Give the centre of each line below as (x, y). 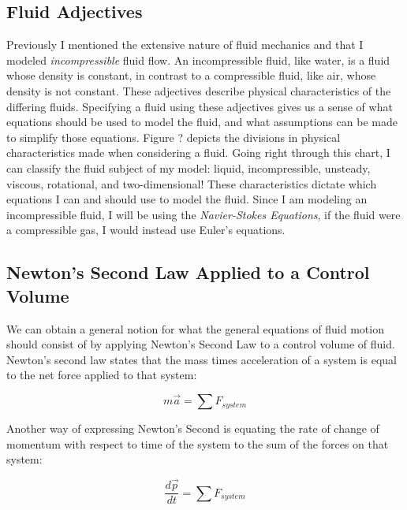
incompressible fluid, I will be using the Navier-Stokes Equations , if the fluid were (203, 214)
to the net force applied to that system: (102, 375)
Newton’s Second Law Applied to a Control (188, 272)
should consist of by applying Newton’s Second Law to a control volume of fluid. (201, 344)
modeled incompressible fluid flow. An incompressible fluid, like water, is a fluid (198, 60)
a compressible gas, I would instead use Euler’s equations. (146, 230)
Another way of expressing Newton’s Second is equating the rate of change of (193, 428)
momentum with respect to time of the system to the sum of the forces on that (198, 443)
